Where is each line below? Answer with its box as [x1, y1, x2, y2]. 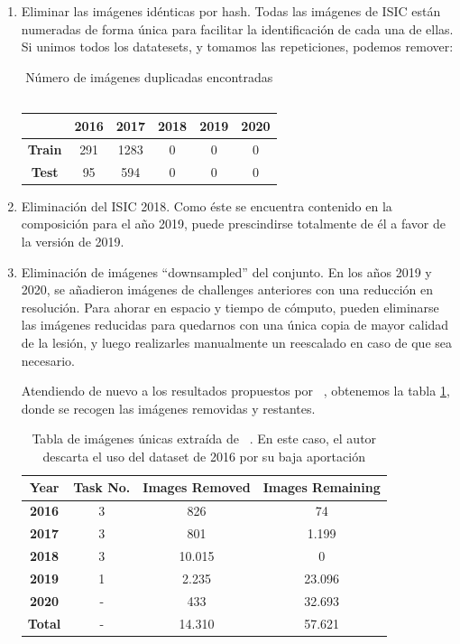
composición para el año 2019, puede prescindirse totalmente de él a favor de [21, 214, 446, 233]
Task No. [73, 478, 131, 497]
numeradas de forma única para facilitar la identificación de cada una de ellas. [21, 19, 454, 38]
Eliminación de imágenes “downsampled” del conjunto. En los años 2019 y [21, 262, 432, 281]
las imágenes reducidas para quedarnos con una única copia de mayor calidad [21, 315, 449, 334]
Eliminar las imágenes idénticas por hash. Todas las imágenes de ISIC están [21, 2, 441, 20]
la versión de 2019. [21, 231, 124, 250]
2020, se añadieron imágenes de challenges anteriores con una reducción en [21, 280, 433, 299]
